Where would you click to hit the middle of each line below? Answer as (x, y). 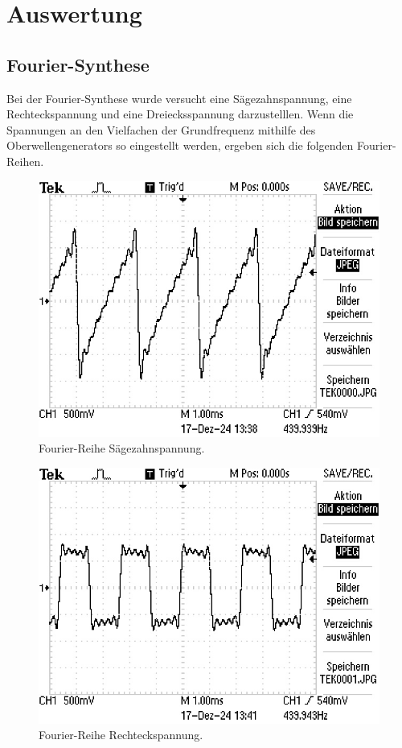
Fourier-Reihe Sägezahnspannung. (122, 448)
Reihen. (25, 161)
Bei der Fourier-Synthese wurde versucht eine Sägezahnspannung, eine (179, 98)
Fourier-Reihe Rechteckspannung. (121, 735)
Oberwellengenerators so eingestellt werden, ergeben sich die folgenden (180, 145)
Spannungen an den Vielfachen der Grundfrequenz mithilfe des (161, 129)
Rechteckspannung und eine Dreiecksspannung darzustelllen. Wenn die (180, 114)
